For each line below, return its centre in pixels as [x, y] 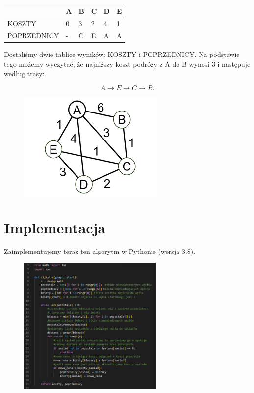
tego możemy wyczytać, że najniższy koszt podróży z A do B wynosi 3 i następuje [127, 64]
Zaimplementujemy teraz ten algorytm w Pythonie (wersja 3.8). [100, 251]
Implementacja [55, 227]
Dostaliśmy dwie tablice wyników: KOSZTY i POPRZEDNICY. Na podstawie [122, 54]
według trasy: [24, 73]
